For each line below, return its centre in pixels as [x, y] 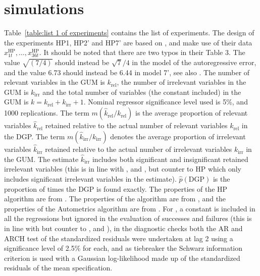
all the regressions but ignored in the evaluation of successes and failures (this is [128, 218]
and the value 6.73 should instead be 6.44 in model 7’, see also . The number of [127, 72]
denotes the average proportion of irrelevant [178, 136]
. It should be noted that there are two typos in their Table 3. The [142, 52]
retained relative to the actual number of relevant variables [136, 125]
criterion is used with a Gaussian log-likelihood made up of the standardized [122, 258]
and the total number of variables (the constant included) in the [142, 92]
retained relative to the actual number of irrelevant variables [139, 149]
